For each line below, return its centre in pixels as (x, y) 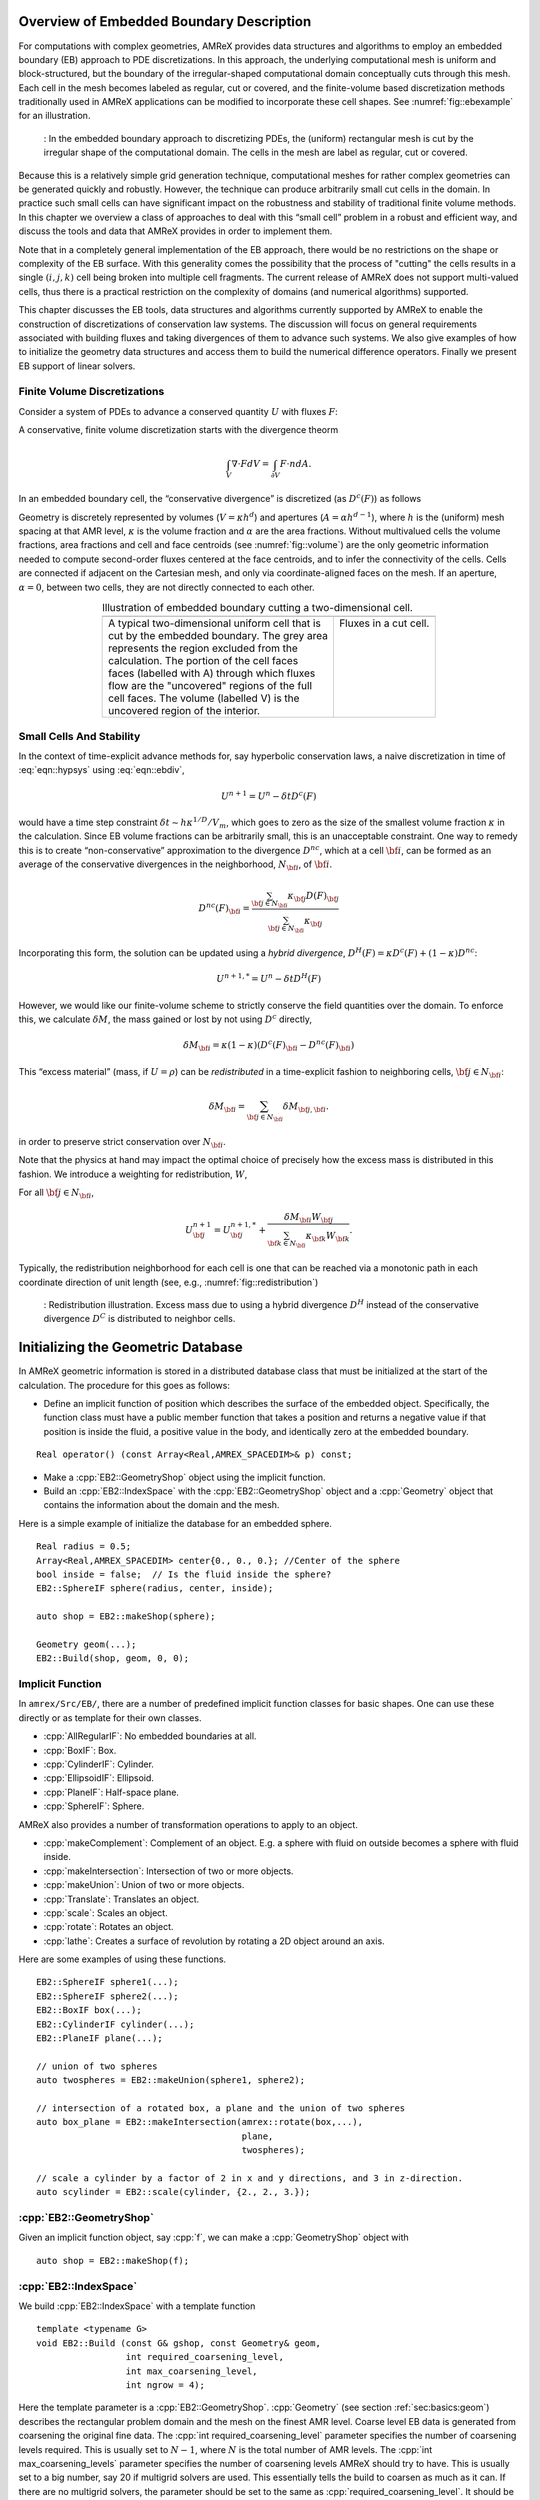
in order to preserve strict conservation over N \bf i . (122, 1142)
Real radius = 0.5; (84, 1546)
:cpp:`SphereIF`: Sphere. (94, 1806)
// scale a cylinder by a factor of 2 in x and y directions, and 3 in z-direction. (250, 2178)
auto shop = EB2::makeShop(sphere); (126, 1616)
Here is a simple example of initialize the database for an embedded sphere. (175, 1523)
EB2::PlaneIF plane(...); (100, 2038)
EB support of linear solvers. (77, 366)
